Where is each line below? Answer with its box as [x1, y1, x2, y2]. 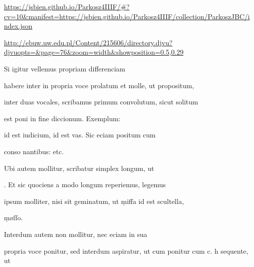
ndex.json [4, 21, 33, 31]
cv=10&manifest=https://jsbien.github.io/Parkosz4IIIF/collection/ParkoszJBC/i [4, 11, 250, 21]
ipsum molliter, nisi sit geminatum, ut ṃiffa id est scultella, [4, 196, 184, 206]
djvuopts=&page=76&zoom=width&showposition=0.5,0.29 [4, 47, 183, 57]
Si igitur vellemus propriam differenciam [4, 63, 126, 73]
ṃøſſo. [4, 212, 23, 223]
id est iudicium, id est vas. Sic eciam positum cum [4, 130, 156, 140]
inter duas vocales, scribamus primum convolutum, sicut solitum [4, 97, 198, 107]
